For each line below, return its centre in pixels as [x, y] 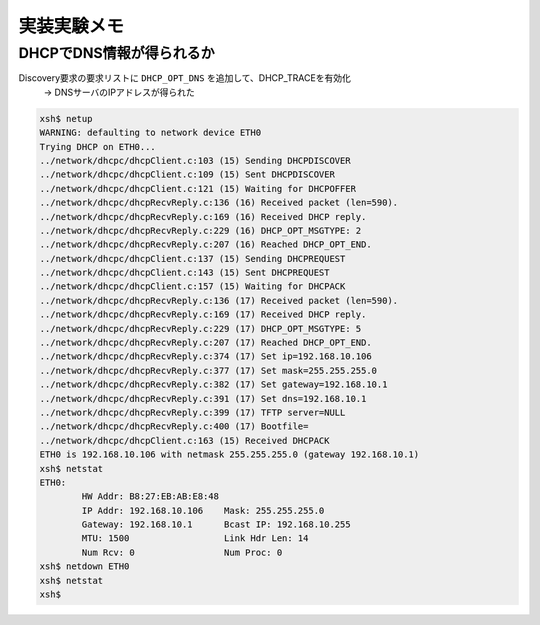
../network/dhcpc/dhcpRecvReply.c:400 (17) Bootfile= [174, 426]
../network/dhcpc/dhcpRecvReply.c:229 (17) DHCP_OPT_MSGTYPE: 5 [200, 328]
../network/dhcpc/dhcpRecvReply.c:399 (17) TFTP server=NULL [192, 412]
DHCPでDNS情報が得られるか [116, 53]
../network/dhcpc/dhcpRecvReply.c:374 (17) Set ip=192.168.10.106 [205, 356]
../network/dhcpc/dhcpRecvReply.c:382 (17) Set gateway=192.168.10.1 [213, 384]
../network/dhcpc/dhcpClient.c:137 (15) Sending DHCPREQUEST [192, 258]
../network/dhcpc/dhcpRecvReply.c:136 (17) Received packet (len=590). [219, 300]
